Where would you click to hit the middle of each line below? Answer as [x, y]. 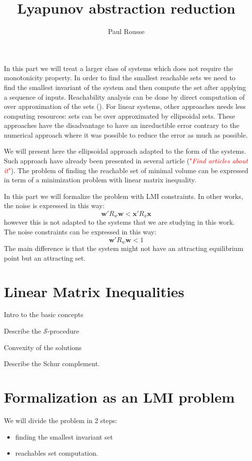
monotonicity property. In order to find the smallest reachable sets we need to [120, 78]
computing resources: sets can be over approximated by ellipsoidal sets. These [119, 115]
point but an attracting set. [45, 257]
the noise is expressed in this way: [54, 205]
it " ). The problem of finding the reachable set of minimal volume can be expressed [126, 170]
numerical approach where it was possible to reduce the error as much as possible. [126, 134]
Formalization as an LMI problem [119, 397]
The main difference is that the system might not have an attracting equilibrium [124, 248]
